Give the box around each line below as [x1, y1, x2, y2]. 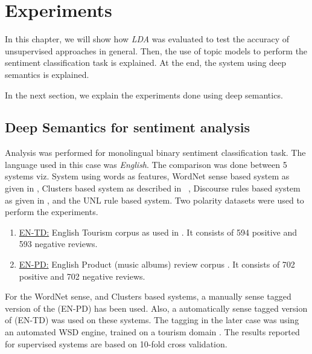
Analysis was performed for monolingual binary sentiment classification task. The [5, 146, 306, 159]
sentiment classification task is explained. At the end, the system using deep [5, 56, 287, 69]
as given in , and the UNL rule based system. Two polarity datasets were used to [5, 193, 304, 206]
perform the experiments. [5, 205, 98, 218]
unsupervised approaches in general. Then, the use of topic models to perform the [5, 44, 308, 57]
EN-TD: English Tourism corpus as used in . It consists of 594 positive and [19, 225, 298, 238]
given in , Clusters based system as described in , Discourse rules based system [5, 182, 301, 195]
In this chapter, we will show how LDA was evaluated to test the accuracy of [5, 33, 290, 45]
